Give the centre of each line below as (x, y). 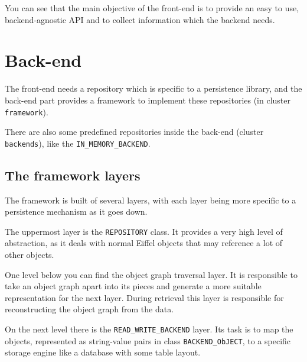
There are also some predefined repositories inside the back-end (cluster (134, 132)
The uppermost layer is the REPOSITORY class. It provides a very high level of (144, 231)
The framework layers (73, 175)
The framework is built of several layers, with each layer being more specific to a (151, 200)
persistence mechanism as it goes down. (76, 211)
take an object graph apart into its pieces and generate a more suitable (133, 286)
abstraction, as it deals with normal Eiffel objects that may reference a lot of (144, 243)
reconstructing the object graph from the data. (89, 309)
